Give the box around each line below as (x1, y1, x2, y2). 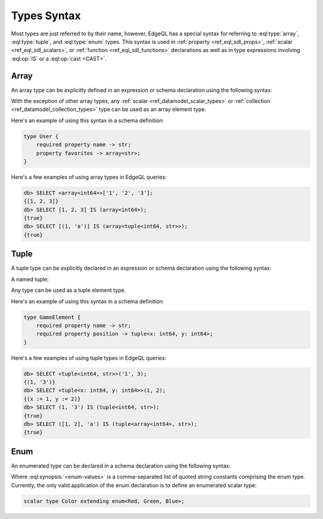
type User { (23, 132, 59, 140)
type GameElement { (23, 313, 81, 321)
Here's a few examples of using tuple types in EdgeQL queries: (11, 354, 167, 361)
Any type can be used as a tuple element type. (11, 286, 126, 294)
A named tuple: (11, 276, 49, 283)
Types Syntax (11, 9, 81, 22)
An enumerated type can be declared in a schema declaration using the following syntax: (11, 462, 231, 469)
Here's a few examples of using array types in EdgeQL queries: (11, 173, 167, 180)
